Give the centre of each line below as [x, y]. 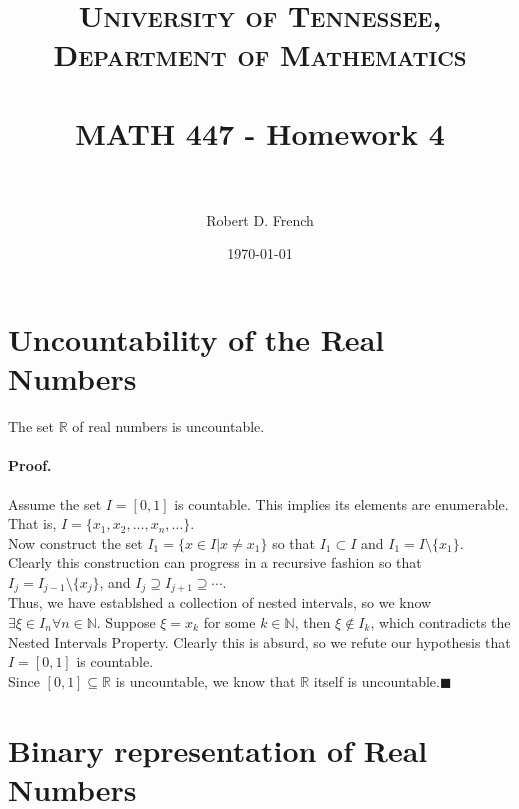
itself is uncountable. [376, 680]
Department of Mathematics [260, 54]
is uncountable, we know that [205, 680]
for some [229, 622]
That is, [32, 523]
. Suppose [126, 622]
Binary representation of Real [218, 749]
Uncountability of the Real [196, 339]
